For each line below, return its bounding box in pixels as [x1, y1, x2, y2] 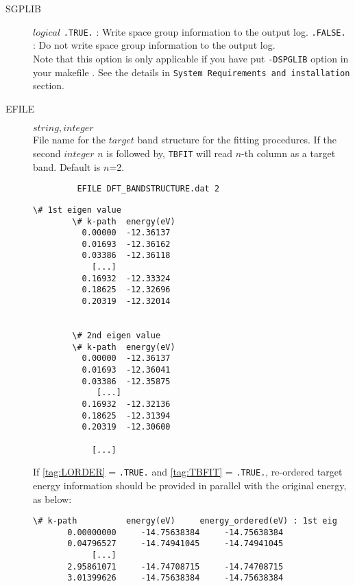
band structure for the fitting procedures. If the [137, 132, 336, 147]
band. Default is [33, 159, 101, 174]
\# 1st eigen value [33, 204, 121, 215]
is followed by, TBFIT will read [106, 145, 233, 160]
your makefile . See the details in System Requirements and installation [33, 65, 350, 79]
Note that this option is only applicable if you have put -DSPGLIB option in [33, 51, 349, 65]
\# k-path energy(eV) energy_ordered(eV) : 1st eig [33, 516, 337, 526]
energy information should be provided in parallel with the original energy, [33, 478, 347, 492]
